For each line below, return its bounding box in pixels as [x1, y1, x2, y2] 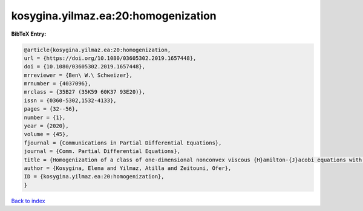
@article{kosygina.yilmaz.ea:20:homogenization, [24, 46, 171, 53]
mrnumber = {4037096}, [24, 80, 91, 87]
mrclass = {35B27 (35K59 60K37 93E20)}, [24, 88, 145, 96]
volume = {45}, [24, 131, 69, 138]
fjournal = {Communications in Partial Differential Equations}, [24, 139, 222, 146]
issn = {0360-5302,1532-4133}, [24, 97, 117, 104]
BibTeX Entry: [11, 30, 47, 37]
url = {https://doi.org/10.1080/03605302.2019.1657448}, [24, 54, 197, 62]
